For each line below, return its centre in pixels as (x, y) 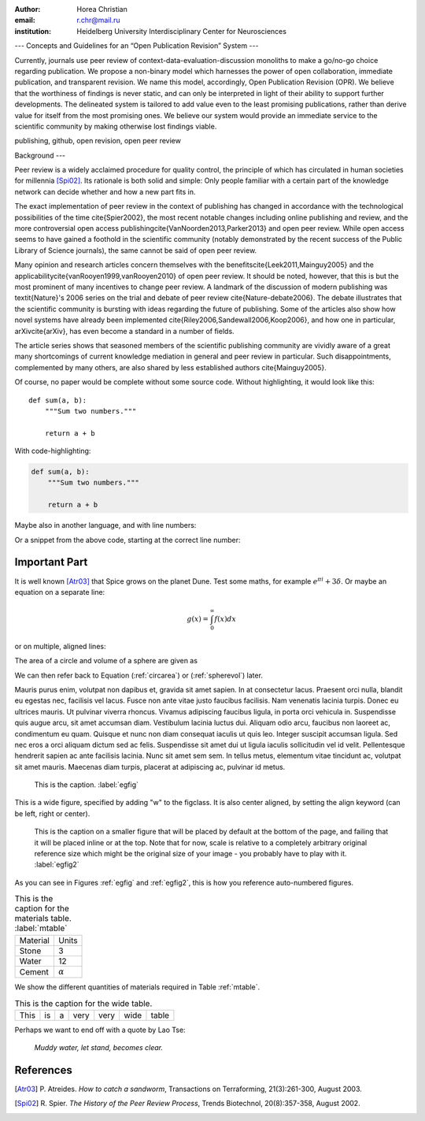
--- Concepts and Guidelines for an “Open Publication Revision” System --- (137, 46)
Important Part (51, 562)
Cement (34, 971)
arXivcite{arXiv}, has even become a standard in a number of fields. (125, 331)
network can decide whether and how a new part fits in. (105, 191)
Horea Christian (102, 9)
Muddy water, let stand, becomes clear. (99, 1048)
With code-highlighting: (53, 451)
